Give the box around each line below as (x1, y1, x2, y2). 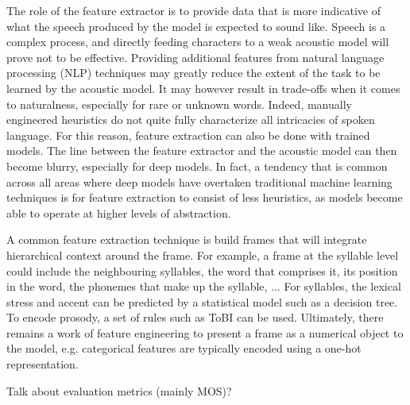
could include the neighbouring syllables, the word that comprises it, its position (6, 262, 398, 279)
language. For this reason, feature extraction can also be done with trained (6, 126, 370, 143)
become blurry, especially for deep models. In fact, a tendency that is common (6, 157, 388, 174)
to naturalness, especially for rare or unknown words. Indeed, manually (6, 95, 352, 112)
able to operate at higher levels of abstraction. (6, 204, 231, 221)
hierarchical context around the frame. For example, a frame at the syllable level (6, 246, 399, 263)
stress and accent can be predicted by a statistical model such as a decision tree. (6, 293, 398, 310)
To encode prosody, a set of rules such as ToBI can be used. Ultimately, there (6, 309, 384, 326)
